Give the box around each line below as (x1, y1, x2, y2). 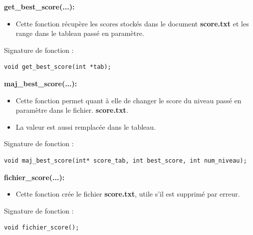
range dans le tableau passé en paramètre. (15, 28, 144, 38)
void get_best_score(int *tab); (4, 63, 111, 71)
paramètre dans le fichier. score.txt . (15, 105, 128, 115)
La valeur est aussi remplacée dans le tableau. (15, 121, 156, 132)
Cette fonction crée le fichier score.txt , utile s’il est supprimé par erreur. (15, 189, 240, 199)
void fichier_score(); (4, 224, 79, 232)
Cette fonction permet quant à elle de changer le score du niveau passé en (15, 95, 242, 105)
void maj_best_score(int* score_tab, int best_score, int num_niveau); (4, 157, 247, 164)
